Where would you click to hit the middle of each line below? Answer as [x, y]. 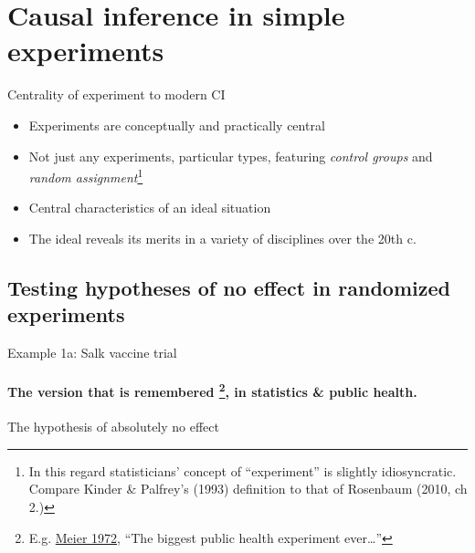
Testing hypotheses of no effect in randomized [229, 287]
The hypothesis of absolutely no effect [113, 427]
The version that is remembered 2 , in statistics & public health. [212, 390]
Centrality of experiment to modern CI [116, 94]
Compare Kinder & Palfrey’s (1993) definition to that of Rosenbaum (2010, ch [248, 489]
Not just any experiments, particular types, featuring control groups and [231, 156]
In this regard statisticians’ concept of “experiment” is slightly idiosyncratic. [243, 470]
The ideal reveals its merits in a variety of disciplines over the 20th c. [222, 238]
